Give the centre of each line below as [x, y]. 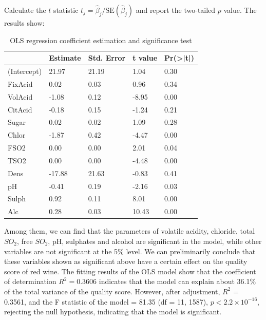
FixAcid [20, 83]
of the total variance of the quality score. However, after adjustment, [112, 291]
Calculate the [25, 10]
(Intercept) [25, 71]
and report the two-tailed [176, 10]
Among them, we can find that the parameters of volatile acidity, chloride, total [130, 231]
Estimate [65, 58]
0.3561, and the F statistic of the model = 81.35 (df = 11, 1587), [106, 301]
